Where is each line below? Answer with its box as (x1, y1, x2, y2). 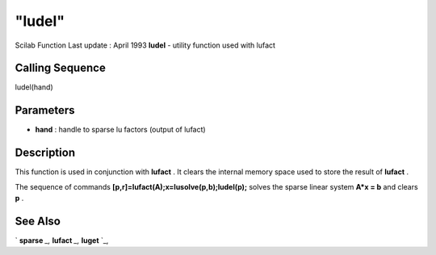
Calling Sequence (15, 61, 107, 75)
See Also (15, 214, 61, 228)
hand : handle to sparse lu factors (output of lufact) (35, 125, 206, 135)
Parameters (15, 103, 75, 117)
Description (15, 146, 76, 160)
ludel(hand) (15, 82, 53, 92)
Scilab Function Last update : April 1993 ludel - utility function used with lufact (15, 40, 276, 50)
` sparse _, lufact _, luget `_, (15, 235, 109, 245)
